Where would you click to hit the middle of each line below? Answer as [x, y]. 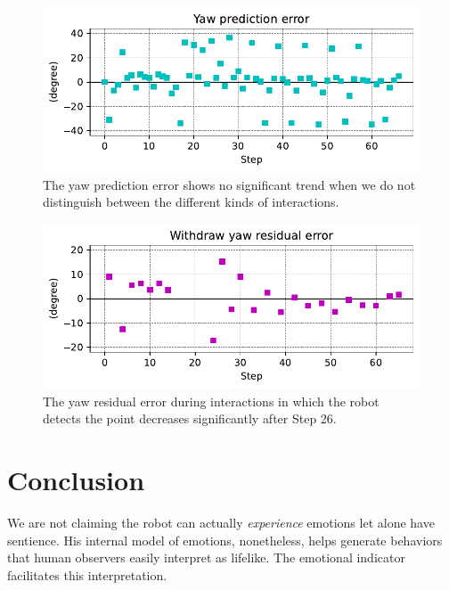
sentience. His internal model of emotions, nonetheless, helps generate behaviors [225, 540]
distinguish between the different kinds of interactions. [191, 202]
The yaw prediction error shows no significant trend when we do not [229, 184]
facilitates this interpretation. [87, 574]
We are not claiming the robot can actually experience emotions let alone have [221, 523]
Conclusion [76, 480]
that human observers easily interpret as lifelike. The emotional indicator [206, 557]
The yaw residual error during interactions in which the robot [211, 401]
